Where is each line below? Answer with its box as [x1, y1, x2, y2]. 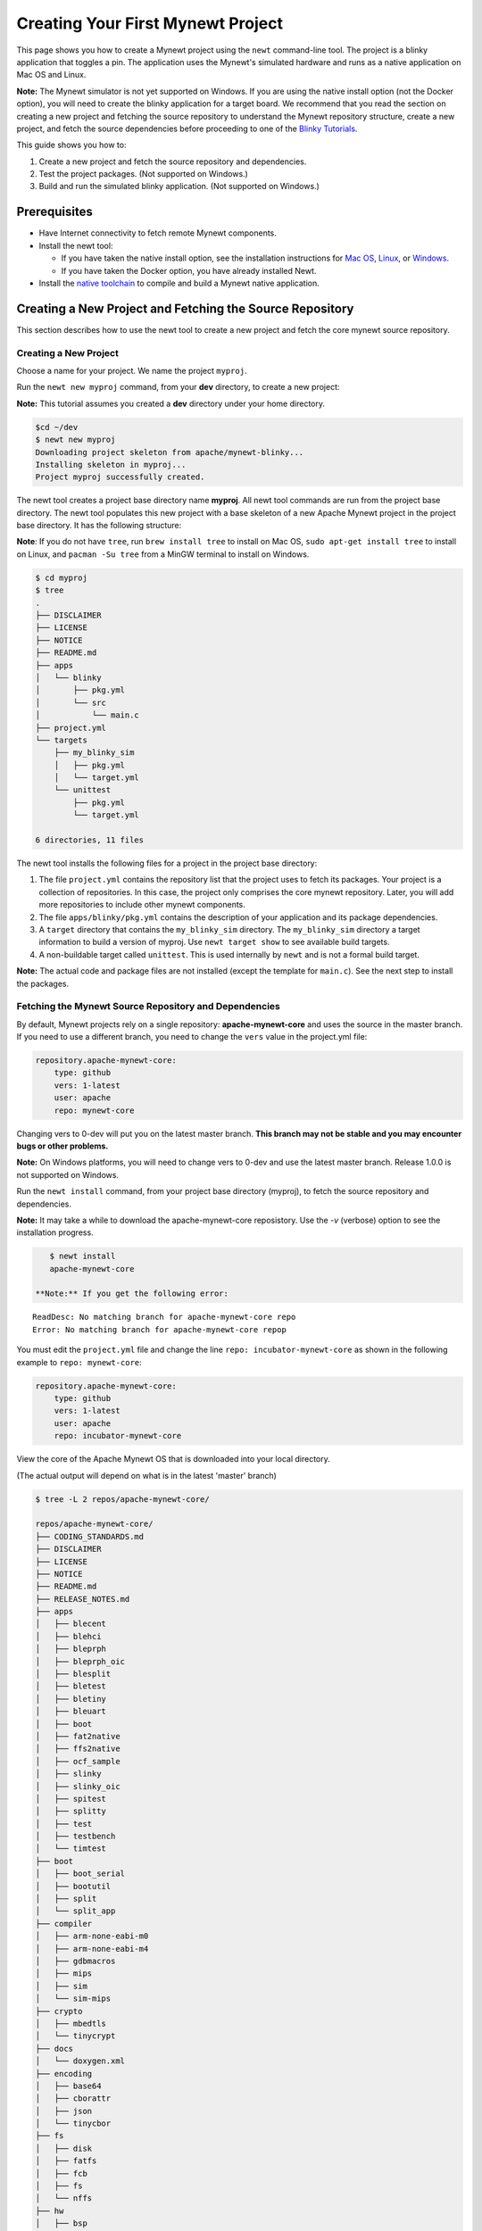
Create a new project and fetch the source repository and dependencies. [38, 156, 307, 167]
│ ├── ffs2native [35, 1744, 120, 1754]
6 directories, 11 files [35, 835, 145, 845]
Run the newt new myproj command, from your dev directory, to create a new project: [16, 382, 340, 393]
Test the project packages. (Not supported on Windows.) [38, 169, 249, 179]
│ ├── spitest [35, 1794, 107, 1804]
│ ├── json [35, 2106, 93, 2116]
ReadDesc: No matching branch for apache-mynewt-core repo [32, 1312, 296, 1323]
